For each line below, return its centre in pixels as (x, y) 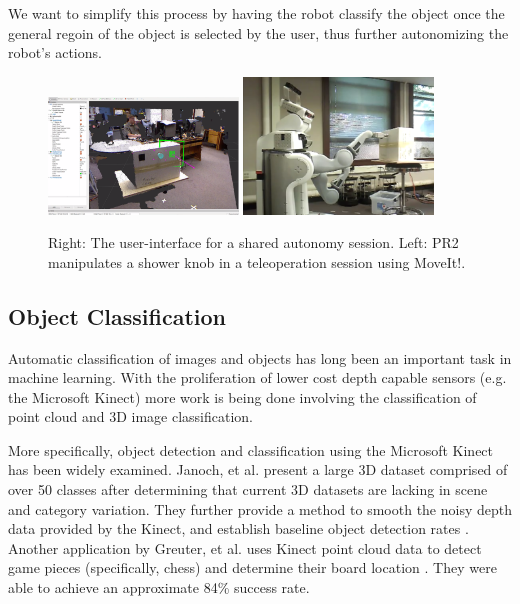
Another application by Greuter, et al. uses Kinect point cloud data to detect (245, 547)
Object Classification (117, 315)
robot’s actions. (55, 52)
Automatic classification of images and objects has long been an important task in (260, 357)
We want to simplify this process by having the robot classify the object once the (256, 13)
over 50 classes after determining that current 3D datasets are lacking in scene (248, 489)
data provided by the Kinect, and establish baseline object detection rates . (238, 528)
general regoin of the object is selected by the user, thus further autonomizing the (258, 32)
